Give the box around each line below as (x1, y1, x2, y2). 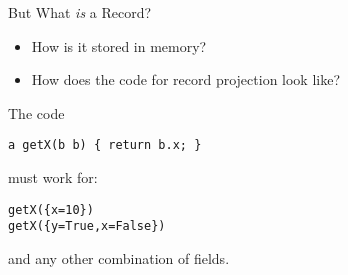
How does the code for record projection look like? (31, 69, 341, 90)
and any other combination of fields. (8, 247, 230, 268)
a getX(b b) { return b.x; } (8, 138, 202, 153)
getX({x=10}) (8, 202, 94, 217)
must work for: (8, 167, 98, 188)
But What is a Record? (8, 2, 152, 22)
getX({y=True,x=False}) (8, 219, 166, 234)
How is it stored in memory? (31, 35, 207, 56)
